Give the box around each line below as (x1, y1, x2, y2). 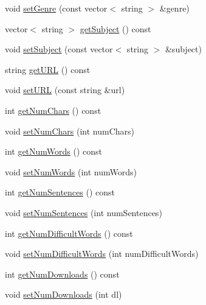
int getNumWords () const (5, 145, 103, 158)
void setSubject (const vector (5, 43, 113, 55)
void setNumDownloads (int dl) (5, 288, 122, 301)
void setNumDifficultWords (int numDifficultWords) (5, 247, 199, 260)
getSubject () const (80, 22, 151, 35)
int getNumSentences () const (5, 186, 115, 198)
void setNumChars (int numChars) (5, 124, 135, 137)
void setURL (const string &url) (5, 83, 125, 96)
